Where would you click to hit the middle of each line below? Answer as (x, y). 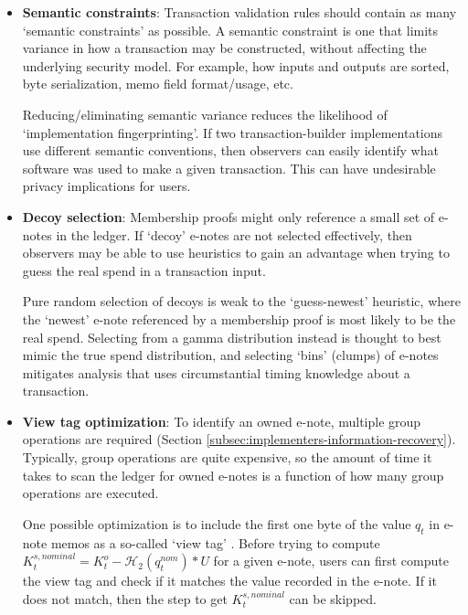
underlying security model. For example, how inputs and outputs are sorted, (236, 65)
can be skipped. (333, 598)
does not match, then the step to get (125, 598)
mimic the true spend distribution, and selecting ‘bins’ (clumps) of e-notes (230, 355)
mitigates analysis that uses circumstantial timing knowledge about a (216, 372)
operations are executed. (90, 493)
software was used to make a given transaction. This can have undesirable (229, 168)
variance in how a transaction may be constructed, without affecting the (224, 48)
